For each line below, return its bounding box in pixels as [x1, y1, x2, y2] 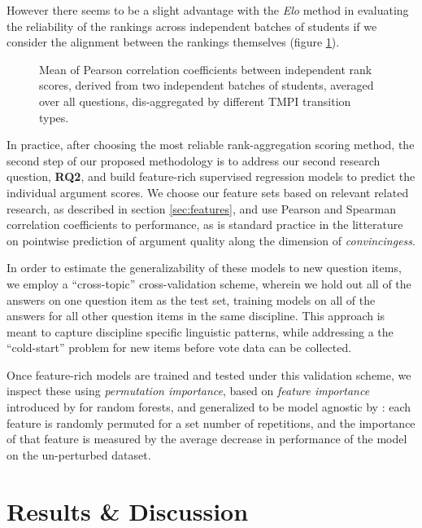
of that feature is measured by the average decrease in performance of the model [7, 430, 407, 447]
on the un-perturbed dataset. [7, 446, 151, 463]
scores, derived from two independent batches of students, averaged [39, 77, 374, 94]
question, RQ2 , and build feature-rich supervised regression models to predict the [7, 168, 415, 185]
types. [39, 108, 69, 125]
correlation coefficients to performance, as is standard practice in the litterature [7, 216, 403, 233]
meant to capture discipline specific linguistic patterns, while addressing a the [7, 323, 394, 340]
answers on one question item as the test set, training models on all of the [7, 291, 376, 308]
